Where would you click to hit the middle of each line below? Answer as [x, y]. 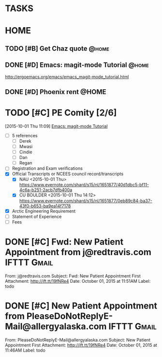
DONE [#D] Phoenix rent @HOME [56, 92]
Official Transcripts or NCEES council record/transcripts [68, 174]
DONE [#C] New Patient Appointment [81, 306]
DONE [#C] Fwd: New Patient [64, 242]
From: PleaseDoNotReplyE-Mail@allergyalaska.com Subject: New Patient [78, 340]
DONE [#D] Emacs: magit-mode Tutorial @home [77, 65]
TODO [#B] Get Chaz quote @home [57, 48]
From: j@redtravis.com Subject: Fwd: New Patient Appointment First [73, 276]
